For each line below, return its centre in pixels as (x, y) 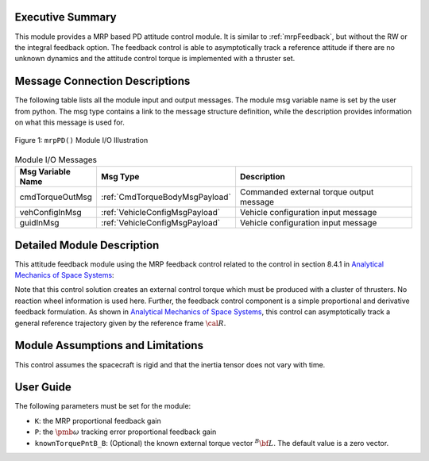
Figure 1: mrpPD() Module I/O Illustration (81, 140)
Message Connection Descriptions (102, 81)
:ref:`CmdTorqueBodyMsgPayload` (166, 197)
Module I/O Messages (56, 159)
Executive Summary (66, 17)
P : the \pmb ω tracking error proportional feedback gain (126, 432)
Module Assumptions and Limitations (109, 346)
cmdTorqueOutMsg (56, 197)
